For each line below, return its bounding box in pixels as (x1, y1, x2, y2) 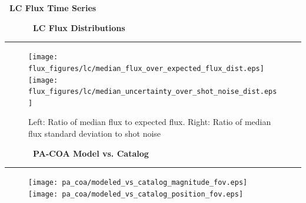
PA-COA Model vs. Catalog (33, 147, 149, 159)
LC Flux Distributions (33, 21, 125, 33)
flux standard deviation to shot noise (28, 127, 161, 140)
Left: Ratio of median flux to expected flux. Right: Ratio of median (28, 116, 271, 128)
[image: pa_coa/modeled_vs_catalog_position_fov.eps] (28, 190, 244, 198)
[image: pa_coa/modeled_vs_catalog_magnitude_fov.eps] (28, 178, 248, 187)
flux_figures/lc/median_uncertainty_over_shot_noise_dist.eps (28, 87, 277, 96)
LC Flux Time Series (9, 2, 97, 13)
